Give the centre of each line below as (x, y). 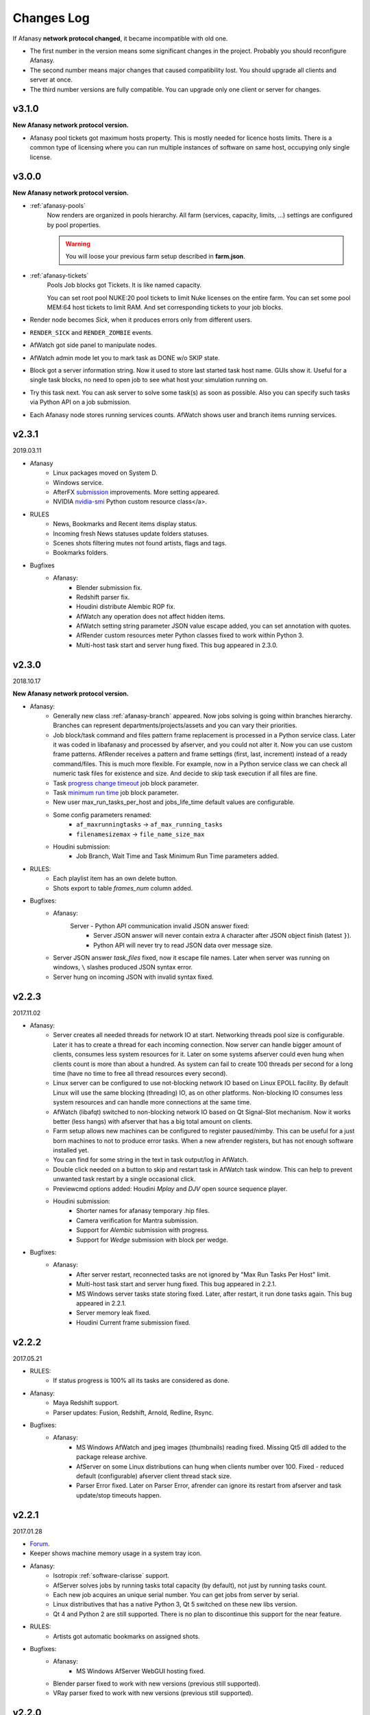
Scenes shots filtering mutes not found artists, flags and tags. (140, 543)
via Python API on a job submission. (81, 402)
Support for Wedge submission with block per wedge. (152, 1240)
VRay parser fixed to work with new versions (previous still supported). (153, 1693)
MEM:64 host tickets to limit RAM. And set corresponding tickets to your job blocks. (165, 307)
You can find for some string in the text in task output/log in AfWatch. (151, 1160)
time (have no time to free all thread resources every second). (140, 1073)
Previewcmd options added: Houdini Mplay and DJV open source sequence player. (170, 1188)
